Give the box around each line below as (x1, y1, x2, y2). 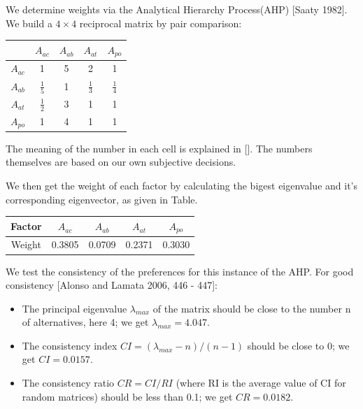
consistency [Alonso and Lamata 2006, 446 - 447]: (6, 278, 218, 292)
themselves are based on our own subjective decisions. (6, 155, 236, 169)
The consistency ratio (22, 375, 115, 390)
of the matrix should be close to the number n (152, 301, 351, 315)
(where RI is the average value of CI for (176, 375, 346, 390)
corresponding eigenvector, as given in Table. (6, 192, 198, 206)
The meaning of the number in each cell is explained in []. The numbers (6, 141, 313, 155)
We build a (6, 15, 52, 30)
